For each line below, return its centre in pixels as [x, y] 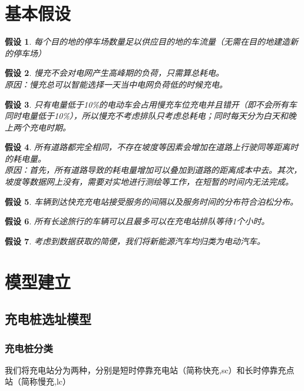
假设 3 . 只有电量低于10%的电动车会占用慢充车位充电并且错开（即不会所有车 [151, 104]
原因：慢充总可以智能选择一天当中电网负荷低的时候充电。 [116, 84]
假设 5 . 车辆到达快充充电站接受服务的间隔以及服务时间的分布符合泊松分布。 [151, 201]
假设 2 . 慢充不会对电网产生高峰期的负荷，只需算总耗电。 [114, 73]
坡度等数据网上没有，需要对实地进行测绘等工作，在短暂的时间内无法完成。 [149, 182]
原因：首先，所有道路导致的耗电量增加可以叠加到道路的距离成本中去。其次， [153, 170]
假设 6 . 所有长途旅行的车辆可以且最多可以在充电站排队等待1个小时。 [137, 221]
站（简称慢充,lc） [38, 381]
